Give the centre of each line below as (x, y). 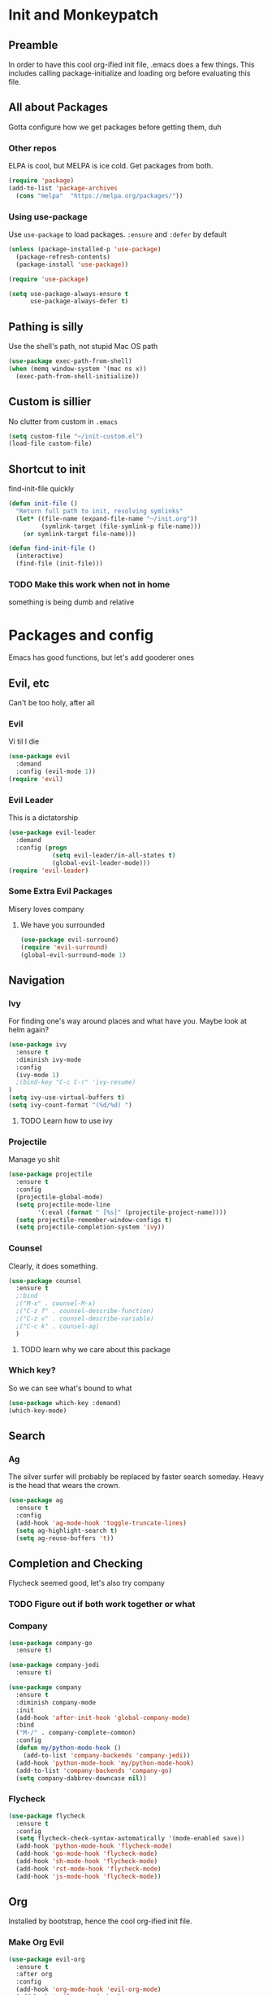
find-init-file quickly (41, 489)
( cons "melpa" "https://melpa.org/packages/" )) (99, 196)
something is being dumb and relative (71, 602)
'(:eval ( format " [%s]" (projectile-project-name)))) (132, 1212)
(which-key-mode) (38, 1410)
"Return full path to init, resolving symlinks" (99, 511)
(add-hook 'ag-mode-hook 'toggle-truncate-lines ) (101, 1523)
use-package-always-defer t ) (79, 301)
